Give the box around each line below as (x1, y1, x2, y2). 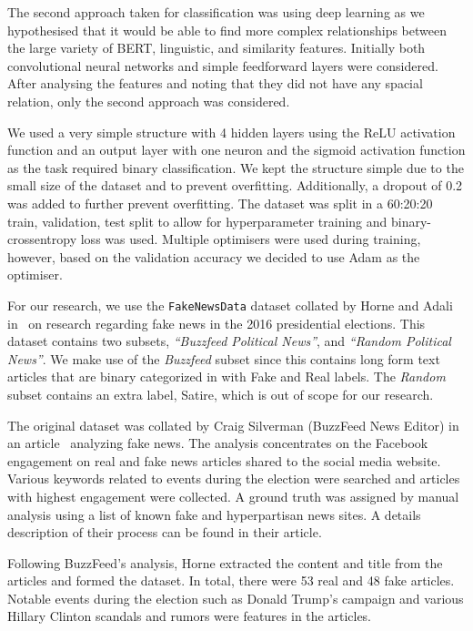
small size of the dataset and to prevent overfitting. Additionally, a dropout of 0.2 (7, 176, 463, 195)
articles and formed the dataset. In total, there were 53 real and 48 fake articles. (7, 571, 455, 590)
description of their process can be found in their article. (7, 523, 322, 542)
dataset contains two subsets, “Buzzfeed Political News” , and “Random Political (7, 331, 451, 351)
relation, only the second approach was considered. (7, 91, 290, 110)
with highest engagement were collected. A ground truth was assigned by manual (7, 486, 459, 505)
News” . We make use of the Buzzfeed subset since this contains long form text (7, 349, 440, 368)
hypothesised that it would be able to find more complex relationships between (7, 20, 447, 39)
